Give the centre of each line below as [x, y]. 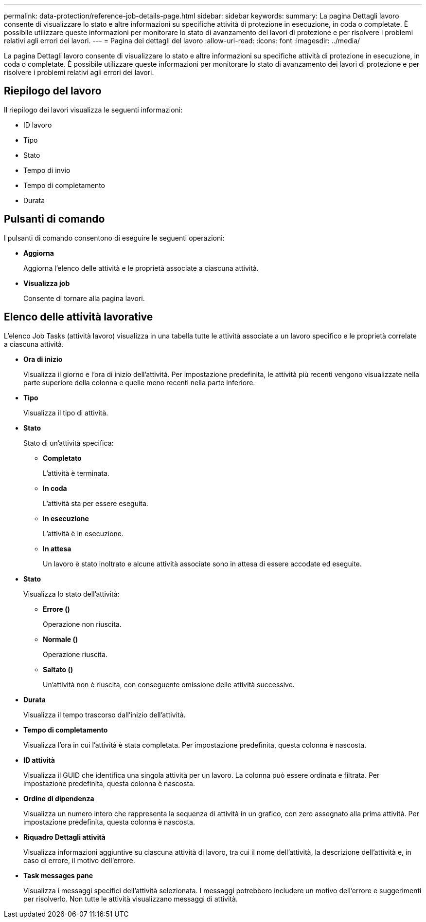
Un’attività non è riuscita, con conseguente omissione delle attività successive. [169, 684]
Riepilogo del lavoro [53, 91]
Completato [62, 458]
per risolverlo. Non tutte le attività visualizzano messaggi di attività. [131, 899]
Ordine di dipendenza [59, 798]
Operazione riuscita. [75, 654]
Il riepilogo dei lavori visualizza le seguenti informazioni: [93, 110]
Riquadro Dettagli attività [64, 837]
